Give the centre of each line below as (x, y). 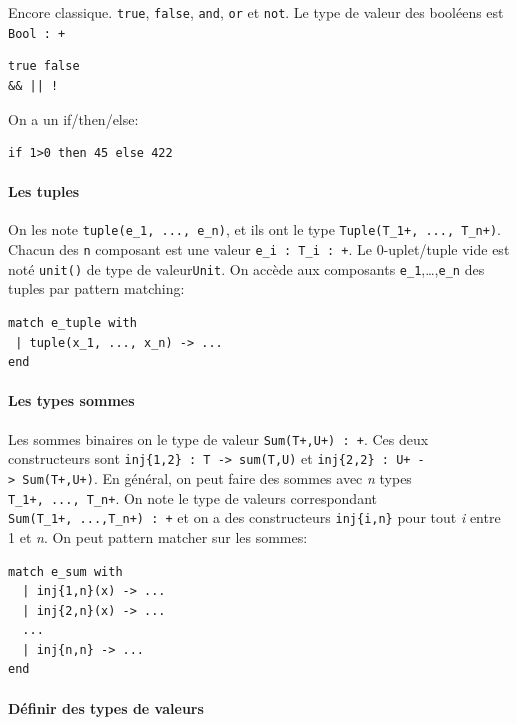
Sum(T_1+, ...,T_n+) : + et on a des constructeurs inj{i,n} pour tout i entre (254, 517)
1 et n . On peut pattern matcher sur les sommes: (158, 536)
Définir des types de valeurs (106, 707)
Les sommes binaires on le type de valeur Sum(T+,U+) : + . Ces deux (218, 438)
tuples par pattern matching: (96, 288)
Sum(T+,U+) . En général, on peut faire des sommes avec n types (217, 477)
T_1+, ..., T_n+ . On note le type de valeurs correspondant (192, 497)
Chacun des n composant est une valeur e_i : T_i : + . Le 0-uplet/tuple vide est (259, 249)
